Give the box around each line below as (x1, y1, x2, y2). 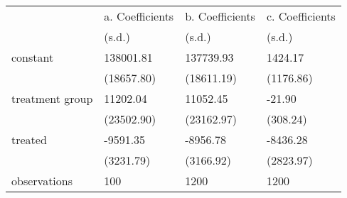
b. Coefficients (185, 8, 255, 24)
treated (11, 131, 47, 148)
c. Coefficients (266, 8, 336, 24)
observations (11, 172, 73, 189)
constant (11, 49, 54, 65)
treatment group (11, 90, 93, 106)
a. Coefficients (104, 8, 174, 24)
